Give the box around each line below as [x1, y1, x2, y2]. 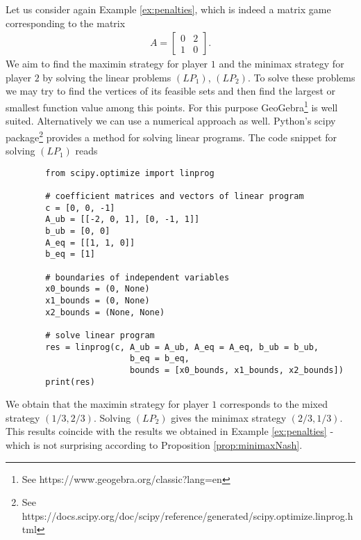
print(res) [45, 376, 95, 387]
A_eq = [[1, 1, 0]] [45, 237, 135, 248]
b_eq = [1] [45, 249, 95, 260]
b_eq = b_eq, [129, 354, 190, 364]
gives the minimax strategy [171, 410, 287, 424]
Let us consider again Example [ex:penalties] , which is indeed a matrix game [6, 2, 331, 16]
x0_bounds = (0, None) [45, 284, 150, 294]
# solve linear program [45, 330, 155, 340]
